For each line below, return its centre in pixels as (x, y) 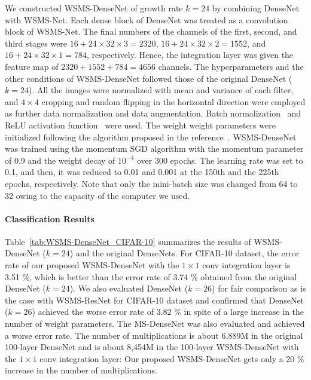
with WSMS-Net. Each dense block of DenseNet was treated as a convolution (147, 19)
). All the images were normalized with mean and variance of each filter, (161, 90)
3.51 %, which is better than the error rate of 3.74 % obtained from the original (151, 276)
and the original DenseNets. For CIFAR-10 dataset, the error (187, 253)
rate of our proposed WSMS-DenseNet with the (92, 265)
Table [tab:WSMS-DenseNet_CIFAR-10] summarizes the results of (128, 241)
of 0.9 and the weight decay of (60, 160)
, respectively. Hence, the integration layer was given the (190, 55)
